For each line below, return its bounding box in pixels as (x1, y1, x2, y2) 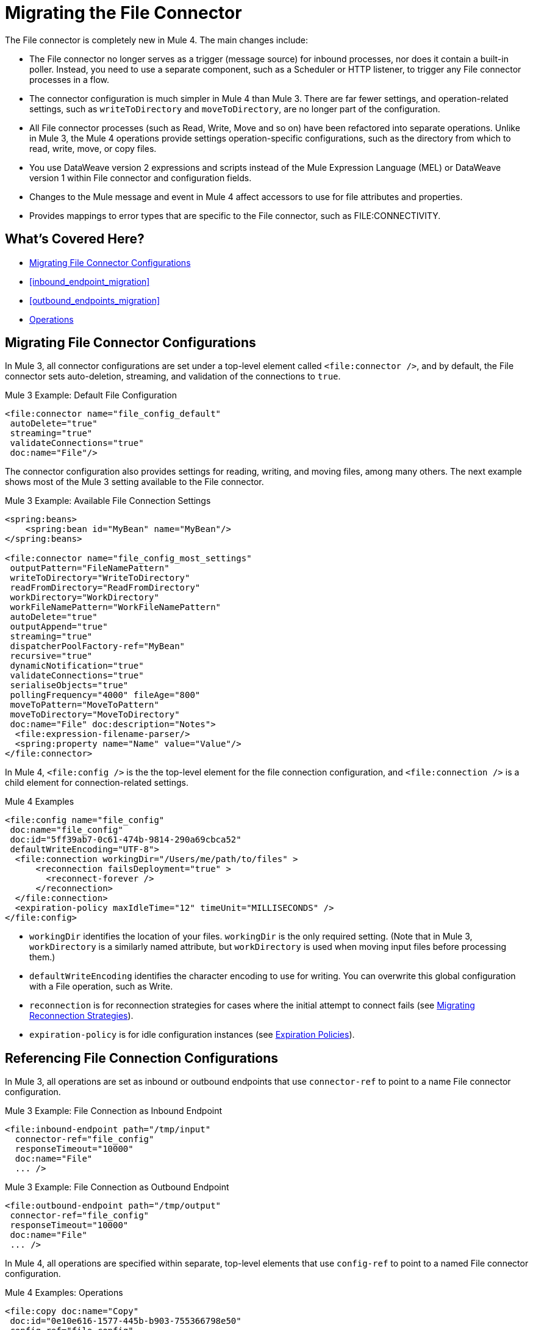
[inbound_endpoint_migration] (29, 276, 150, 287)
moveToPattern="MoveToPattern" (10, 700, 159, 710)
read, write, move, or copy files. (29, 143, 157, 154)
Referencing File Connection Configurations (5, 1050, 278, 1066)
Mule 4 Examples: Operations (5, 1287, 123, 1298)
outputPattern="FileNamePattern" (10, 563, 170, 573)
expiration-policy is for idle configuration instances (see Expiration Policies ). (29, 1029, 355, 1040)
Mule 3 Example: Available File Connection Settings (5, 495, 211, 506)
